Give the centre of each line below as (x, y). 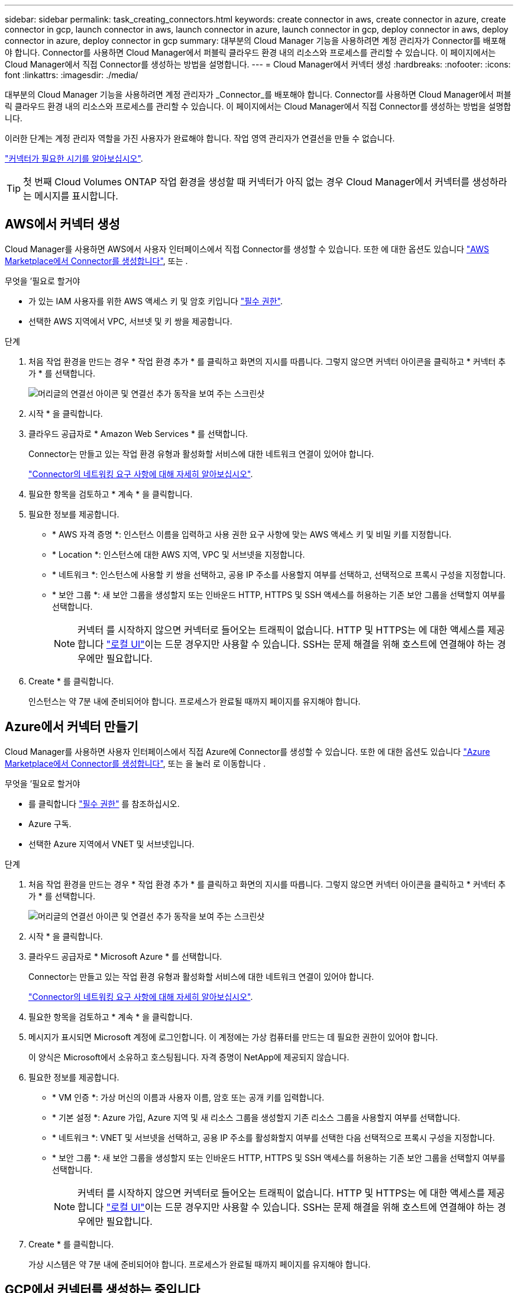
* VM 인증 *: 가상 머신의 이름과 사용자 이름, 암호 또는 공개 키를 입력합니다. (188, 1097)
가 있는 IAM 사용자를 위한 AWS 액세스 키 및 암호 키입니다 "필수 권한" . (156, 301)
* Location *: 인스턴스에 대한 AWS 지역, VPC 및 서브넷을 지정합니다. (179, 554)
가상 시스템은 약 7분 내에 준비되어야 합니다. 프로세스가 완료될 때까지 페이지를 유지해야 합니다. (200, 1264)
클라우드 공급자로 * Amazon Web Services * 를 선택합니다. (138, 433)
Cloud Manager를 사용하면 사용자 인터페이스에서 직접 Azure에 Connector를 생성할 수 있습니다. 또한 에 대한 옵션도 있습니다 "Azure (247, 751)
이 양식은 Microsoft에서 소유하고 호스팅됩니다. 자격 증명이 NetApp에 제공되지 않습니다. (189, 1057)
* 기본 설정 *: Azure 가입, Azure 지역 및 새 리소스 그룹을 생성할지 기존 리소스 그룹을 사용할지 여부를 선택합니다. (256, 1117)
